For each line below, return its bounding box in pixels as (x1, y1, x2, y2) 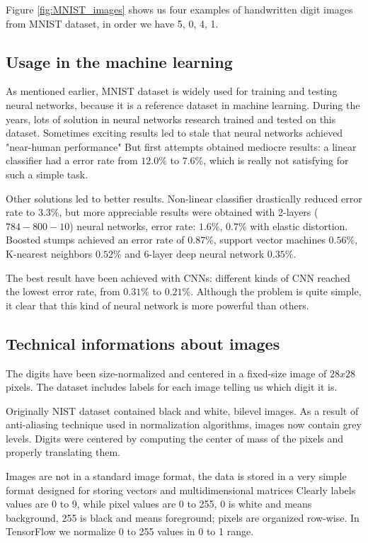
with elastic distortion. (250, 218, 348, 233)
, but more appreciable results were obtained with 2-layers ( (59, 205, 318, 219)
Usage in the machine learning (6, 50, 233, 72)
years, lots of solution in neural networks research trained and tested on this (6, 111, 336, 126)
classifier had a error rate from (6, 153, 138, 168)
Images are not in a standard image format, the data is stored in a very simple (6, 469, 347, 484)
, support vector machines (213, 232, 326, 247)
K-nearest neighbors (6, 246, 93, 261)
